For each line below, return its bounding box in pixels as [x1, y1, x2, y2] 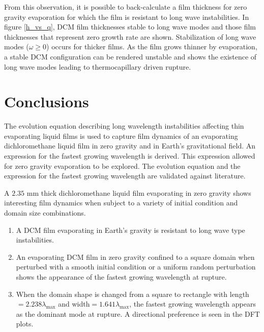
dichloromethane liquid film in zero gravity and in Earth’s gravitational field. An [4, 140, 256, 151]
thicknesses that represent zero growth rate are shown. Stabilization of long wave [4, 31, 256, 42]
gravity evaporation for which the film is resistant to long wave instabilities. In [4, 11, 249, 22]
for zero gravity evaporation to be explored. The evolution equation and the [4, 160, 241, 171]
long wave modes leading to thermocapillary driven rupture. [4, 61, 191, 72]
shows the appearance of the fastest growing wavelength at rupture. [16, 271, 227, 282]
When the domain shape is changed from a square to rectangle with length [16, 288, 249, 299]
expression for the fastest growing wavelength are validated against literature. [4, 170, 246, 181]
